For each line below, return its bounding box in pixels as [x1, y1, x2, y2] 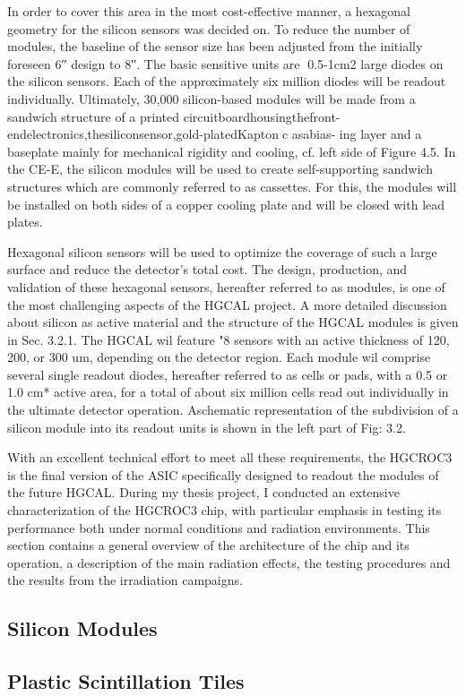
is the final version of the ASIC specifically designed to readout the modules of [7, 465, 439, 484]
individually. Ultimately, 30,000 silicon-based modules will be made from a [7, 89, 416, 107]
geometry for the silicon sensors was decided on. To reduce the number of [7, 19, 410, 38]
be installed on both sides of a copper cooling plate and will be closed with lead [7, 194, 445, 213]
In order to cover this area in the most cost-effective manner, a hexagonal [7, 2, 410, 20]
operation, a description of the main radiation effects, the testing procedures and [7, 553, 451, 571]
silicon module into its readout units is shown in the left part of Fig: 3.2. [7, 417, 406, 436]
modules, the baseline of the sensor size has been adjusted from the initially [7, 37, 423, 56]
